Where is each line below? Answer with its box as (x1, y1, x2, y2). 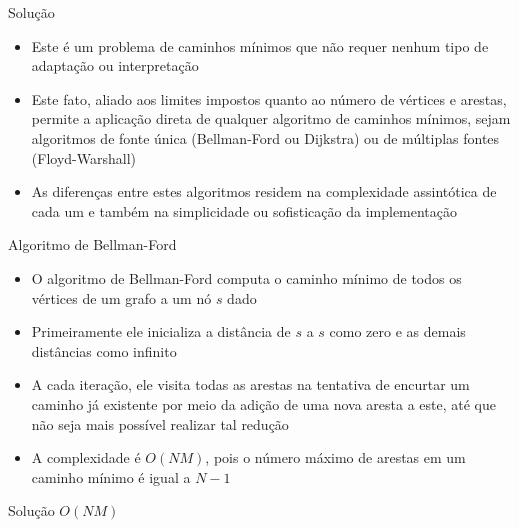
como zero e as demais (329, 321, 466, 342)
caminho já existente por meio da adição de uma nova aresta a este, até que (31, 393, 496, 414)
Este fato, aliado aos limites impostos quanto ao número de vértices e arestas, (31, 88, 507, 109)
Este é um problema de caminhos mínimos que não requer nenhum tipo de (31, 35, 489, 56)
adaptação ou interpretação (31, 55, 199, 76)
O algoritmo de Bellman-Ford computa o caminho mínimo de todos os (31, 267, 462, 288)
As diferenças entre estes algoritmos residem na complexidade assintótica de (31, 181, 497, 202)
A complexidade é (31, 447, 141, 468)
